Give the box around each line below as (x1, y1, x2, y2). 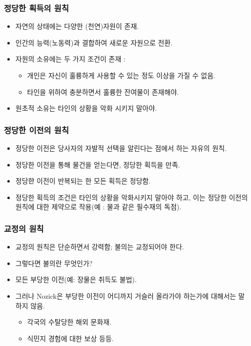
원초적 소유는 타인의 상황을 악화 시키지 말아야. (15, 103, 157, 113)
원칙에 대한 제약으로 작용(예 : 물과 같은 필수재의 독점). (15, 202, 182, 212)
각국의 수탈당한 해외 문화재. (27, 317, 112, 327)
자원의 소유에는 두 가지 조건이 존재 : (15, 54, 125, 64)
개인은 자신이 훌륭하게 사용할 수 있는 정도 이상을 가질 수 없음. (27, 70, 215, 80)
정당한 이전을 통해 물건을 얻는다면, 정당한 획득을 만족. (15, 159, 180, 169)
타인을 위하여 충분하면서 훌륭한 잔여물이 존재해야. (27, 86, 179, 97)
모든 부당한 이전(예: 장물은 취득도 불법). (15, 274, 137, 285)
